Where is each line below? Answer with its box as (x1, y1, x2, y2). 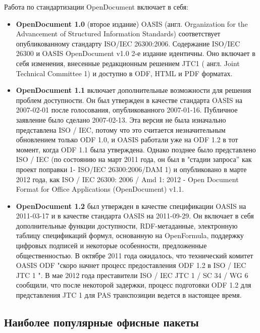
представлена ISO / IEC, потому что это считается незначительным (16, 124, 226, 135)
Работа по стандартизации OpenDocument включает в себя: (4, 2, 189, 12)
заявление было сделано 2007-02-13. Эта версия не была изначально (16, 114, 226, 125)
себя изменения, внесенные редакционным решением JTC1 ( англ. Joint (16, 58, 240, 68)
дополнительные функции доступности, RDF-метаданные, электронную (16, 220, 238, 231)
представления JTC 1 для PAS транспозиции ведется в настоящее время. (16, 290, 242, 300)
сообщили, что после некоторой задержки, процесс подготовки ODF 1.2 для (16, 280, 251, 290)
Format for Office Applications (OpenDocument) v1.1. (16, 184, 184, 194)
